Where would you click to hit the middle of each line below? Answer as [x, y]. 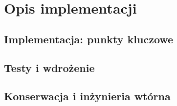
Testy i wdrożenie [49, 67]
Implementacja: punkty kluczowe [89, 39]
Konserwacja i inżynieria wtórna [87, 96]
